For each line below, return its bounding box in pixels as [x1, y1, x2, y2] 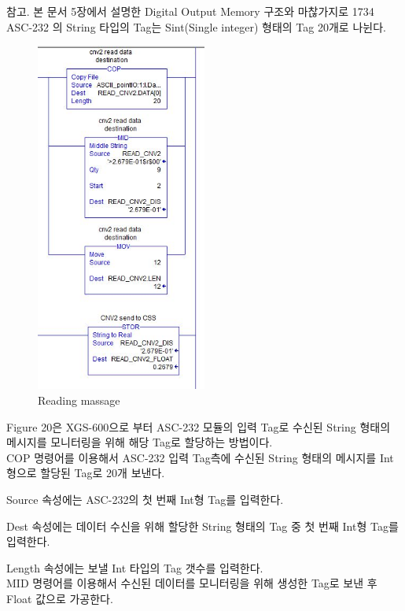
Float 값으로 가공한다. [6, 590, 113, 606]
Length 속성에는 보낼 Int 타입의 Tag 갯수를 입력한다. [6, 559, 263, 576]
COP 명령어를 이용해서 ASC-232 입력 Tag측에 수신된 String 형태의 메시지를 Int [6, 449, 394, 465]
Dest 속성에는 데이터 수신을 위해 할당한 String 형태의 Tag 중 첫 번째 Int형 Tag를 [6, 517, 399, 534]
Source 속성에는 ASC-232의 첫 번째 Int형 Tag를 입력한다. [6, 491, 284, 507]
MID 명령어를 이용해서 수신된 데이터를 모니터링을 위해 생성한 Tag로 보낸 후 [6, 575, 377, 591]
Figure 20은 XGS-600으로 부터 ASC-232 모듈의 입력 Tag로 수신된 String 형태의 [6, 418, 391, 435]
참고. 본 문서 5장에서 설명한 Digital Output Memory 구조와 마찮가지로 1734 [6, 3, 374, 19]
